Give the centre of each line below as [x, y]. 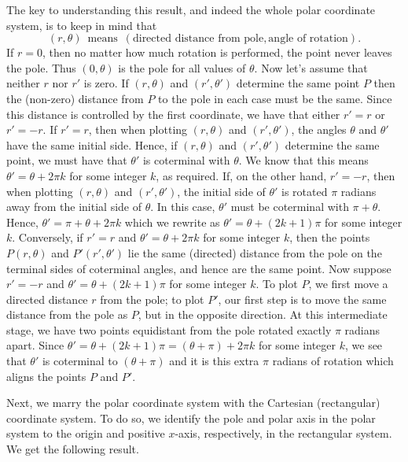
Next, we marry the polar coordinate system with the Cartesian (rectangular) [193, 403]
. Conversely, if [48, 237]
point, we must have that [67, 160]
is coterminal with [186, 160]
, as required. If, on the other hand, [241, 175]
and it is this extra [214, 361]
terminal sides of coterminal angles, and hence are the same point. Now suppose [199, 268]
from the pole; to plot [152, 299]
